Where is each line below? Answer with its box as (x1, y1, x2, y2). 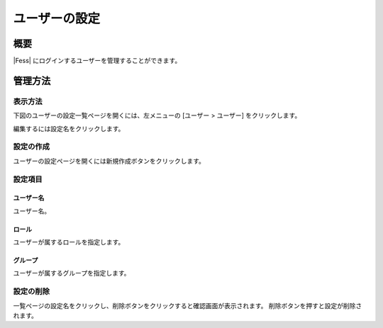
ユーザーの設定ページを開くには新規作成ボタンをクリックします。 (13, 157, 206, 165)
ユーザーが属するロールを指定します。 (13, 238, 125, 247)
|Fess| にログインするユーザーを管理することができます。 (13, 57, 182, 65)
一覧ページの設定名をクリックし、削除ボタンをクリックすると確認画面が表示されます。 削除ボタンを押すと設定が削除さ (13, 301, 362, 310)
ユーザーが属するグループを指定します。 (13, 269, 131, 278)
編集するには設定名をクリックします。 (13, 124, 125, 132)
